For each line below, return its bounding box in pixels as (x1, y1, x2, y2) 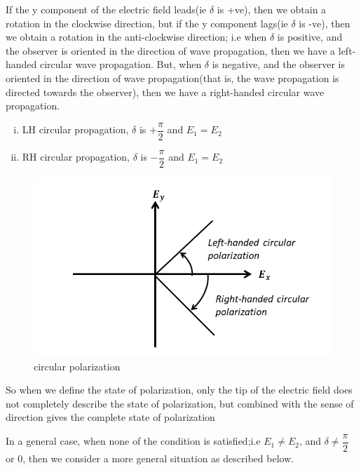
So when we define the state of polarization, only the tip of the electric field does (6, 382, 353, 397)
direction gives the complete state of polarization (6, 410, 215, 424)
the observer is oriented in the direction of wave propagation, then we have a (6, 43, 336, 58)
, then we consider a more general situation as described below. (22, 450, 294, 465)
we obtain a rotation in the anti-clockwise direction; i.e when (6, 29, 267, 44)
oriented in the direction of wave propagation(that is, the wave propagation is (6, 70, 339, 85)
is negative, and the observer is (212, 57, 346, 72)
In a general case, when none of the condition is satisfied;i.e (6, 434, 261, 448)
